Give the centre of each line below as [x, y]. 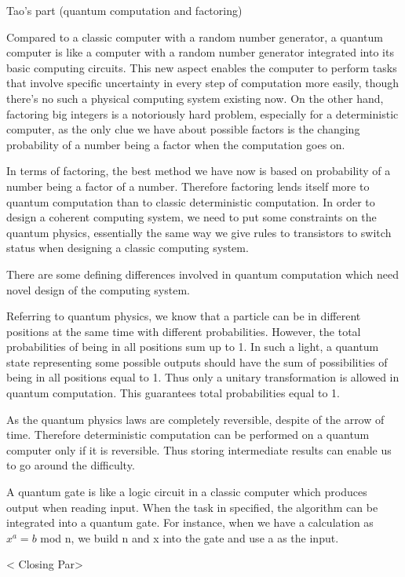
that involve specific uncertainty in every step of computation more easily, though [203, 83]
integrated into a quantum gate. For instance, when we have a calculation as [190, 522]
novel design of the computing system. [98, 289]
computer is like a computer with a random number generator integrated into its [200, 52]
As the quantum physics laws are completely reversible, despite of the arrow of [195, 419]
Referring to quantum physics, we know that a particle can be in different [184, 316]
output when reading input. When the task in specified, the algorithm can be [192, 507]
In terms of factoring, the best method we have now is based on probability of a [199, 171]
